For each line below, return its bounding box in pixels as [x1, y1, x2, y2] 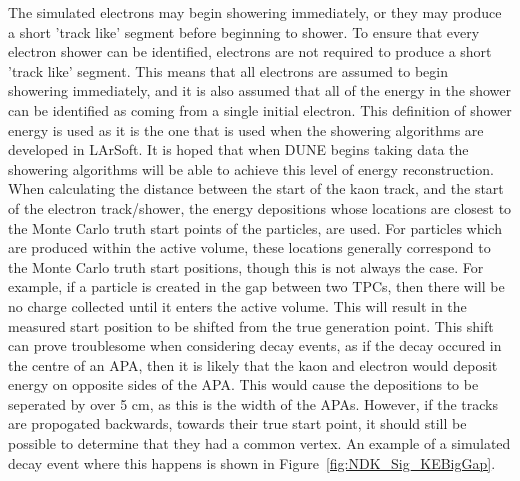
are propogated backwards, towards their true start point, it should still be [8, 413, 467, 434]
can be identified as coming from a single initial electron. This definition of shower [8, 99, 512, 120]
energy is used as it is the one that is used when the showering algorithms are [8, 119, 484, 140]
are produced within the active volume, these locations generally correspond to [8, 237, 491, 258]
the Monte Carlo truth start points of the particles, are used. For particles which [8, 217, 502, 238]
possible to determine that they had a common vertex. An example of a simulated [8, 433, 511, 454]
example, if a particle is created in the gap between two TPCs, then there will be [8, 276, 505, 297]
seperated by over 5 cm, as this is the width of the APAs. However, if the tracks [8, 393, 498, 414]
